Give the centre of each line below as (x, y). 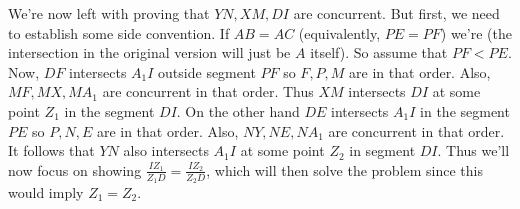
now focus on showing (75, 169)
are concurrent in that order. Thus (208, 91)
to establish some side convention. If (119, 32)
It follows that (51, 150)
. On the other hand (238, 110)
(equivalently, (339, 32)
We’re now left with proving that (109, 13)
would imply (46, 191)
